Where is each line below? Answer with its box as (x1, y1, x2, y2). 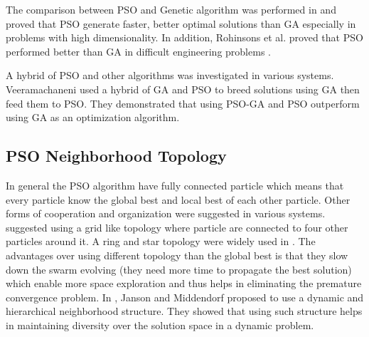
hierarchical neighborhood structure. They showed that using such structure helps (6, 304, 363, 318)
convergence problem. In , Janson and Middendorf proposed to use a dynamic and (6, 289, 364, 304)
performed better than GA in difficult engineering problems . (6, 43, 271, 58)
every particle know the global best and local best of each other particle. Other (6, 192, 351, 207)
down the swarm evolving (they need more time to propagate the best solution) (6, 261, 352, 276)
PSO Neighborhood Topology (6, 145, 227, 167)
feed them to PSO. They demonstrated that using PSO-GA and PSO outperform (6, 95, 360, 110)
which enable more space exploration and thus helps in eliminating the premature (6, 276, 362, 291)
